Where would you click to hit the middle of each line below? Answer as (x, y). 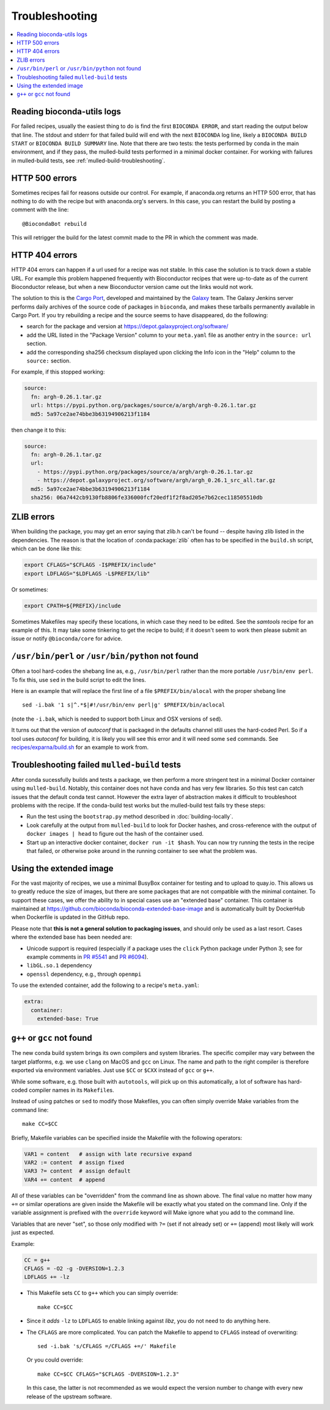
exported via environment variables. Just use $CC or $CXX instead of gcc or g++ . (113, 1070)
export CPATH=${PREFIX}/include (73, 606)
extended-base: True (68, 1018)
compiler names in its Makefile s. (71, 1090)
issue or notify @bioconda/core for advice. (67, 639)
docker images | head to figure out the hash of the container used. (115, 834)
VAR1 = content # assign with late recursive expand (108, 1154)
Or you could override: (55, 1360)
